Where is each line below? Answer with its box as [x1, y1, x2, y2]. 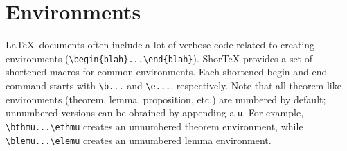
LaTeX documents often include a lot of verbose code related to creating [6, 37, 315, 52]
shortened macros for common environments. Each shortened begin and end [6, 64, 328, 79]
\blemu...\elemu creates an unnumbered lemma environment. [6, 132, 272, 147]
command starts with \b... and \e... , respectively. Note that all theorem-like [6, 78, 341, 92]
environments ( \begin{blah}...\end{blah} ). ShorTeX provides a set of [6, 51, 313, 65]
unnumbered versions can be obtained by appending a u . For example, [6, 105, 304, 120]
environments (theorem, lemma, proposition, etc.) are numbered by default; [6, 91, 326, 106]
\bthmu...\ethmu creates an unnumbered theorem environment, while [6, 118, 303, 133]
